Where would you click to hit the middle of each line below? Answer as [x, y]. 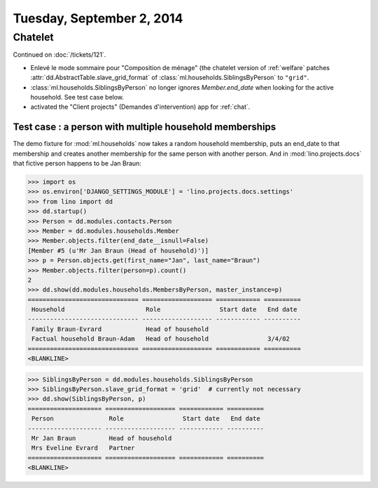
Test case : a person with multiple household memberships [145, 127]
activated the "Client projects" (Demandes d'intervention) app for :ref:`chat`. [140, 107]
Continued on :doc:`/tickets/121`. [59, 55]
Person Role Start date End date [146, 419]
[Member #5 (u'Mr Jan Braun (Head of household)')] [118, 250]
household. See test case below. [77, 97]
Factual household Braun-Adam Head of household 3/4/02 [161, 339]
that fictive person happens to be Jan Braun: [77, 163]
